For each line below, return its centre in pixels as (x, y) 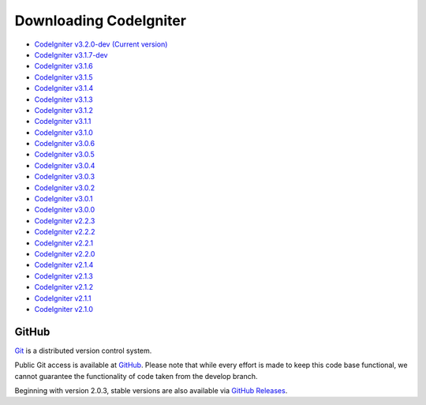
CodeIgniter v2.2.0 (65, 253)
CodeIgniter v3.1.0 (64, 132)
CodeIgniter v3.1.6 (64, 66)
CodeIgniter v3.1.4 (64, 88)
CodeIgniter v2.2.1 (64, 243)
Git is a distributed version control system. (83, 351)
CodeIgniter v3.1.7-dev (71, 54)
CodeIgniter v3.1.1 (63, 122)
